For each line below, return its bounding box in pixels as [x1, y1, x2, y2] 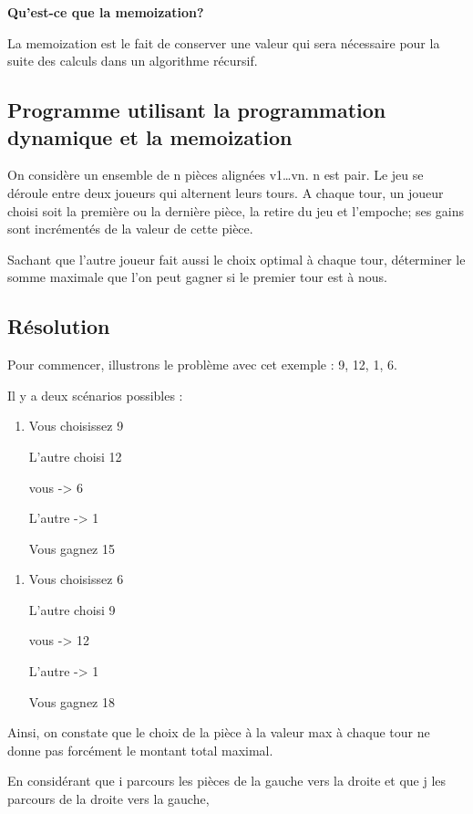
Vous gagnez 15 [28, 538, 115, 558]
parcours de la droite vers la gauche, [7, 789, 210, 809]
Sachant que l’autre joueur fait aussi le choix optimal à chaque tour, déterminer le [7, 249, 466, 268]
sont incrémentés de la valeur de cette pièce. [7, 219, 253, 238]
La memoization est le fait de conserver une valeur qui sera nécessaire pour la [7, 33, 440, 52]
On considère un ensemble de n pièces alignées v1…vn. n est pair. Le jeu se [7, 165, 424, 184]
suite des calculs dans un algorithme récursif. [7, 51, 258, 70]
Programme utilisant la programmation [7, 96, 386, 124]
